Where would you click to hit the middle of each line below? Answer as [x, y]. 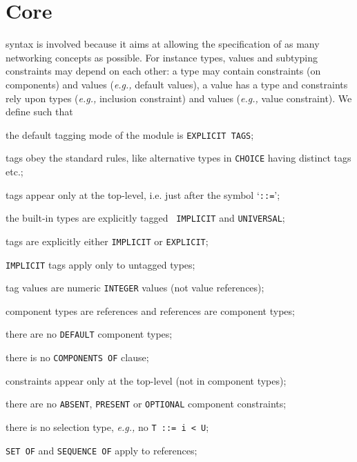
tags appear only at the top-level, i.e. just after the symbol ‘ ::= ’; [143, 194]
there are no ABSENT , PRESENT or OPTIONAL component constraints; [146, 404]
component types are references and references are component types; [150, 310]
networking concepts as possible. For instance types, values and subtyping [162, 57]
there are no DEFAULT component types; [89, 334]
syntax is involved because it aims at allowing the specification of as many [163, 44]
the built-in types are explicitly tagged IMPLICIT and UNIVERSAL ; [145, 218]
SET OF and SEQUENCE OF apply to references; [102, 450]
